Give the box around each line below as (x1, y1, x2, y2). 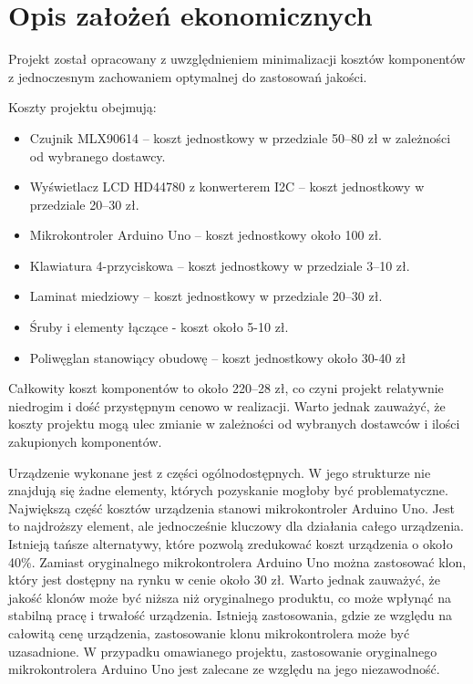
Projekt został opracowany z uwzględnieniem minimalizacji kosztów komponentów (8, 49, 466, 68)
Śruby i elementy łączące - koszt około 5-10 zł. (29, 317, 289, 337)
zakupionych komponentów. (8, 432, 162, 451)
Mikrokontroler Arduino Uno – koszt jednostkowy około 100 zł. (29, 225, 382, 244)
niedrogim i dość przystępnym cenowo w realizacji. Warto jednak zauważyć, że (8, 396, 446, 415)
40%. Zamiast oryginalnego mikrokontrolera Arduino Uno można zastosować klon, (8, 552, 467, 571)
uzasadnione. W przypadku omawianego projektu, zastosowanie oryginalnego (8, 641, 437, 660)
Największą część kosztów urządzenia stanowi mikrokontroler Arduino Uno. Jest (8, 498, 455, 517)
